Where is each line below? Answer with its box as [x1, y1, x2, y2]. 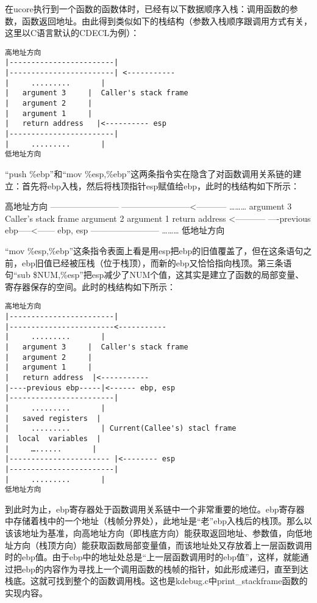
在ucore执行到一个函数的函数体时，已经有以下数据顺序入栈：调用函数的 [5, 2, 290, 15]
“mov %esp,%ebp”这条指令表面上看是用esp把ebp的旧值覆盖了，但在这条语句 [5, 244, 304, 257]
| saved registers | [5, 414, 101, 423]
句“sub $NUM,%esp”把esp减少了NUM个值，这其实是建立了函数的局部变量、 [5, 268, 304, 281]
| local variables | [5, 434, 101, 443]
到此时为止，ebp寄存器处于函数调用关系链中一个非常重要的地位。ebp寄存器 [5, 502, 305, 515]
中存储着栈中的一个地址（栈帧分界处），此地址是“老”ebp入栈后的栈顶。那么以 [5, 514, 312, 527]
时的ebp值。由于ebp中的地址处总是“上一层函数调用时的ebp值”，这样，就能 [5, 550, 301, 563]
